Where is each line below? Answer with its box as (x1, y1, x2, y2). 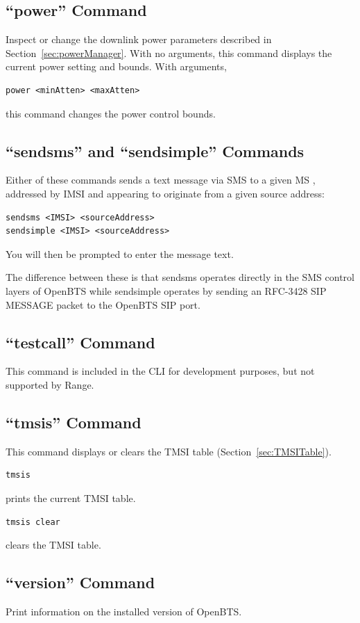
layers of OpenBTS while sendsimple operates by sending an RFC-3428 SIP (6, 283, 327, 298)
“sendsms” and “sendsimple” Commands (6, 140, 305, 161)
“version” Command (6, 572, 155, 593)
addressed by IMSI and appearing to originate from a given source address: (6, 186, 325, 200)
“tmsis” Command (6, 411, 142, 432)
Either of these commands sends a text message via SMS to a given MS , (6, 172, 316, 187)
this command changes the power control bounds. (6, 106, 216, 120)
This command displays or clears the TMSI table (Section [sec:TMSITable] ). (6, 444, 332, 458)
